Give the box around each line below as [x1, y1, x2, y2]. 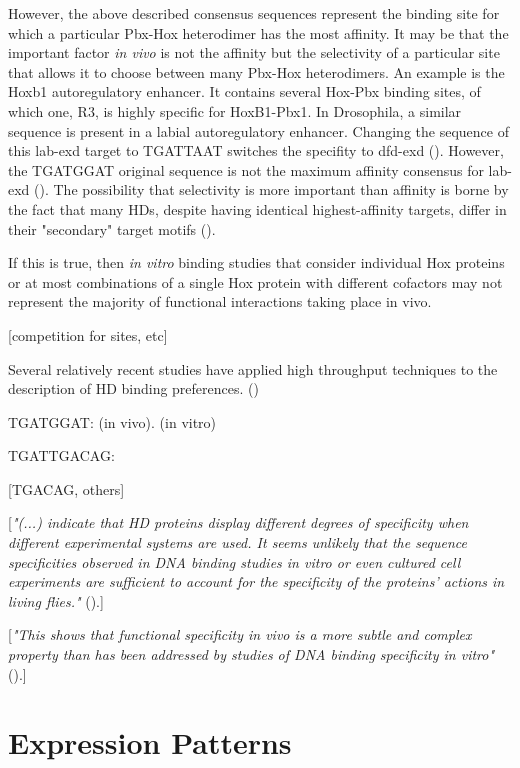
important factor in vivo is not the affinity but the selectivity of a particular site [8, 42, 500, 63]
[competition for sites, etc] [8, 324, 168, 345]
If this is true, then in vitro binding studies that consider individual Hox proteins [8, 252, 505, 273]
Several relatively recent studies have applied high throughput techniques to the [8, 358, 498, 379]
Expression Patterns [8, 722, 292, 763]
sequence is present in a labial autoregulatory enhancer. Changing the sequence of [8, 120, 509, 141]
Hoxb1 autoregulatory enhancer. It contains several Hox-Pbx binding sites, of [8, 81, 481, 102]
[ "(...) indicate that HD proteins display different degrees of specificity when [8, 512, 469, 533]
